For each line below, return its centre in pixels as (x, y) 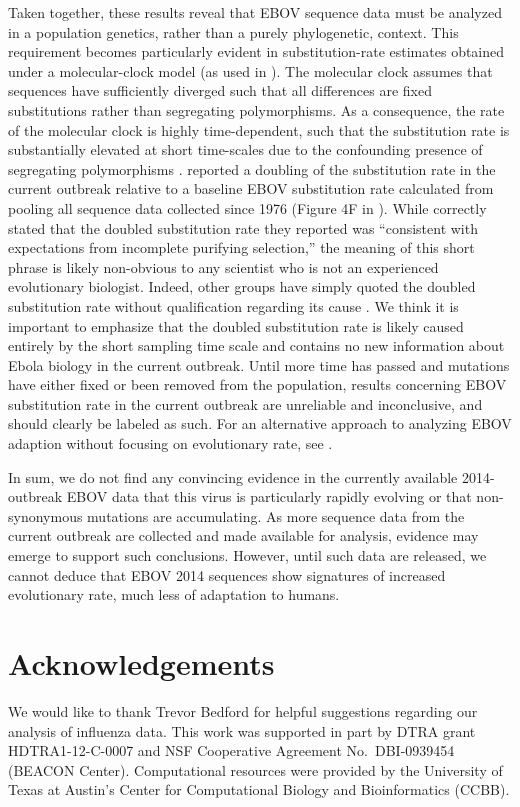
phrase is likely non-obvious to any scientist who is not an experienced (223, 266)
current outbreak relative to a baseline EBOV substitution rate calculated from (251, 188)
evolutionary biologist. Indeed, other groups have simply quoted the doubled (242, 286)
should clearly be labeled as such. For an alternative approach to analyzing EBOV (260, 423)
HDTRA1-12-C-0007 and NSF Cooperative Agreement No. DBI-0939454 (231, 750)
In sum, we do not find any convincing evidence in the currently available (233, 476)
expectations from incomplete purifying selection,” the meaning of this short (241, 247)
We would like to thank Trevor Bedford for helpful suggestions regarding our (243, 710)
